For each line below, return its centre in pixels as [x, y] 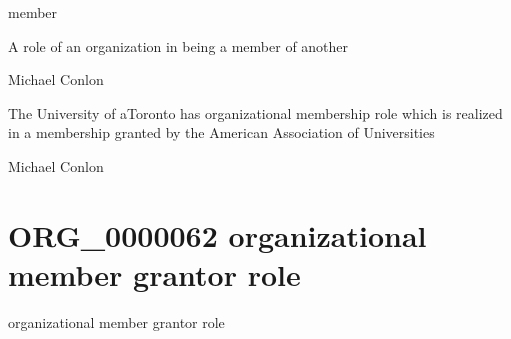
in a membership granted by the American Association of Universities [221, 132]
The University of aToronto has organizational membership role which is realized [255, 112]
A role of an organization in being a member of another [178, 45]
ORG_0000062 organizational [217, 234]
